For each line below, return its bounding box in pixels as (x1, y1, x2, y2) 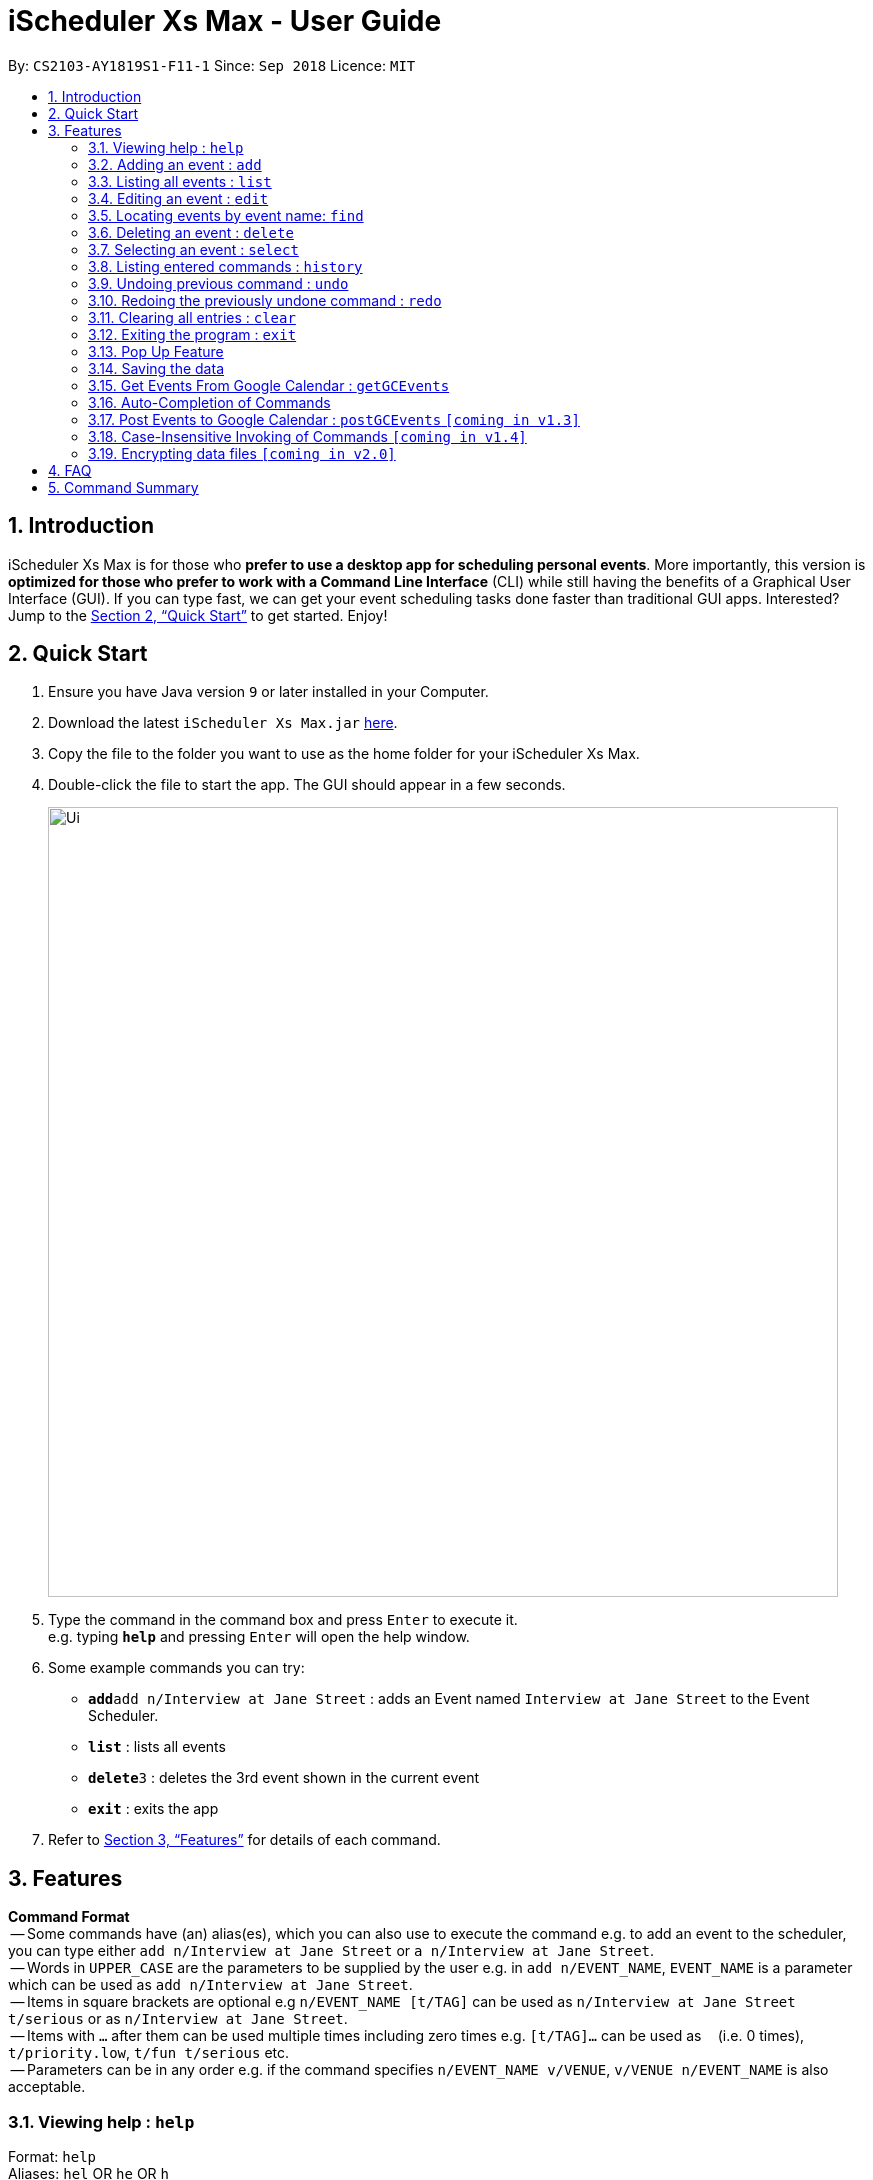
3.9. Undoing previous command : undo (88, 274, 349, 292)
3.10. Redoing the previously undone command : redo (88, 291, 442, 309)
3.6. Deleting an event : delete (88, 223, 294, 241)
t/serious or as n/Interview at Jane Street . (8, 2010, 348, 2028)
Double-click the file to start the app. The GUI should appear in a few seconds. (48, 776, 566, 794)
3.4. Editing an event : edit (88, 189, 269, 207)
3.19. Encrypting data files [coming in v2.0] (88, 444, 396, 462)
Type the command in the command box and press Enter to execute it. (48, 1611, 518, 1629)
